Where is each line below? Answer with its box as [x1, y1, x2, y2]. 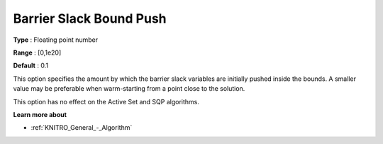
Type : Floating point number [13, 35, 99, 44]
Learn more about [13, 110, 67, 118]
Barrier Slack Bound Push [13, 11, 167, 26]
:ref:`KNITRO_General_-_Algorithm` [30, 123, 133, 132]
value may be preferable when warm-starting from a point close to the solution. [13, 84, 245, 93]
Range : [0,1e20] [13, 48, 62, 57]
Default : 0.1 [13, 61, 49, 70]
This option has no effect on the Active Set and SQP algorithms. [13, 97, 200, 106]
